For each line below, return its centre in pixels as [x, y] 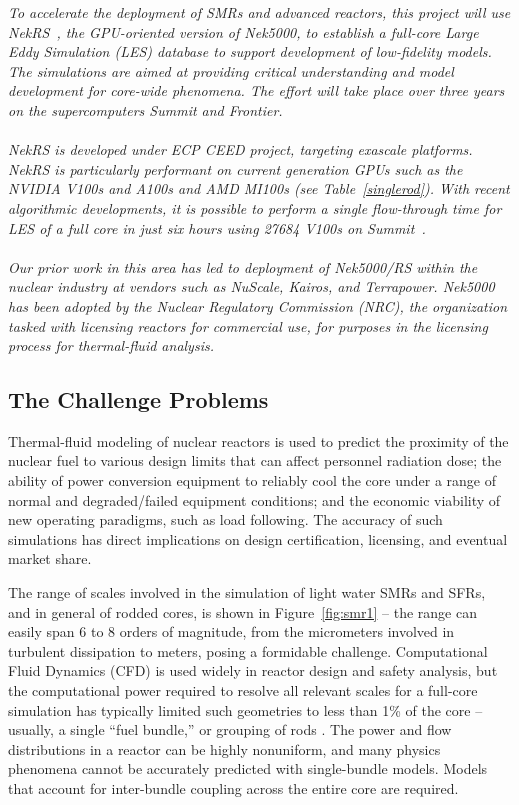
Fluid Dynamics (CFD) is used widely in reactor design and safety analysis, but [253, 670]
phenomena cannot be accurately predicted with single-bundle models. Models [248, 768]
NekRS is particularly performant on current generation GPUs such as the [235, 168]
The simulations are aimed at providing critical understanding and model [231, 70]
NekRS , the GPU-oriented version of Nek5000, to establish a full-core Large [243, 31]
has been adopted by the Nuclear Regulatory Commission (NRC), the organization [258, 305]
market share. [50, 558]
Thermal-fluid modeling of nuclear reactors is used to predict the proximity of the [258, 440]
